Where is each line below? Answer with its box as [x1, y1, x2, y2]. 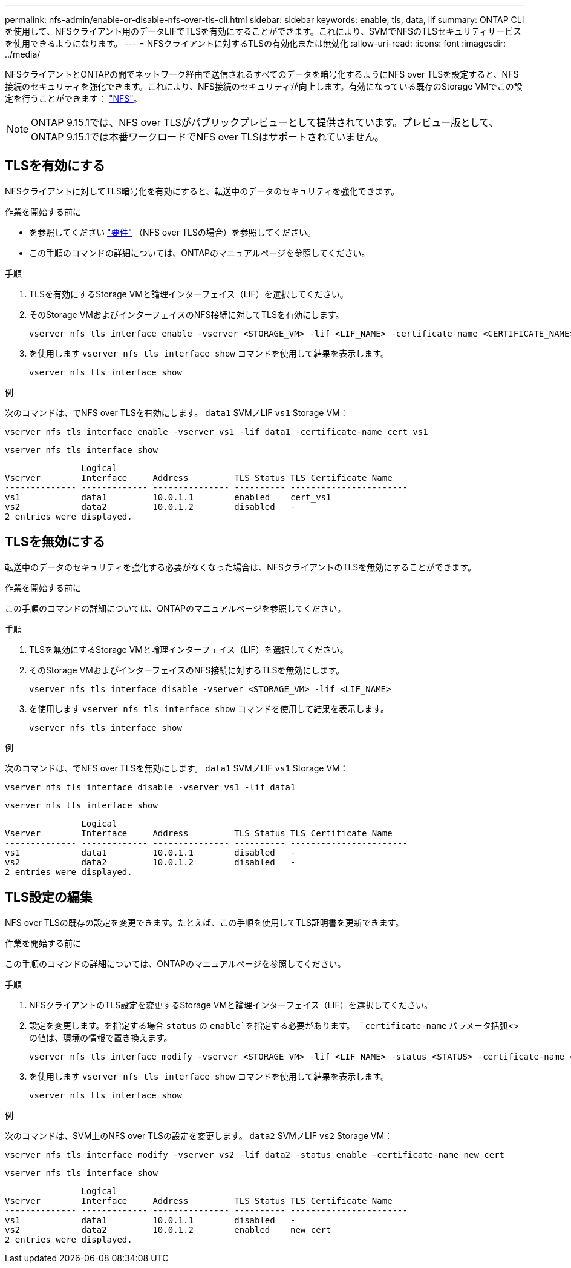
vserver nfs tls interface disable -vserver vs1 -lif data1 [5, 782, 296, 792]
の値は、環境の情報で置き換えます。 [29, 1032, 172, 1043]
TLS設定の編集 [5, 890, 93, 905]
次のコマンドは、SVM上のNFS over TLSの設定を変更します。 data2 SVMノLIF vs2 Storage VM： [5, 1130, 393, 1141]
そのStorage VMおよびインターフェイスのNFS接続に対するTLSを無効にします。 [29, 664, 345, 675]
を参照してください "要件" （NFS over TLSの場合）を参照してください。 [29, 226, 316, 237]
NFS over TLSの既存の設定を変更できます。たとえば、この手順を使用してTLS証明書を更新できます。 [5, 917, 404, 928]
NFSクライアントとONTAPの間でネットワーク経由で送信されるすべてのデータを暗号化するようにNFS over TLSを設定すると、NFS [5, 69, 519, 79]
